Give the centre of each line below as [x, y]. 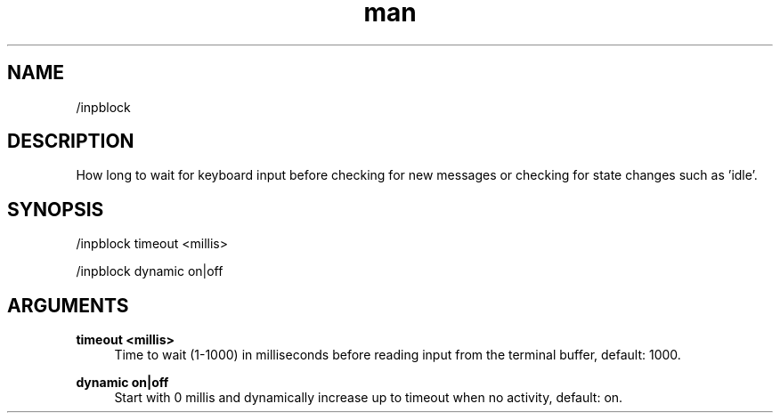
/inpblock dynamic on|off [150, 271]
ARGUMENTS [68, 305]
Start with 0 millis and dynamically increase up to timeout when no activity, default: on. [369, 398]
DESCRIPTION [71, 141]
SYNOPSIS [56, 209]
